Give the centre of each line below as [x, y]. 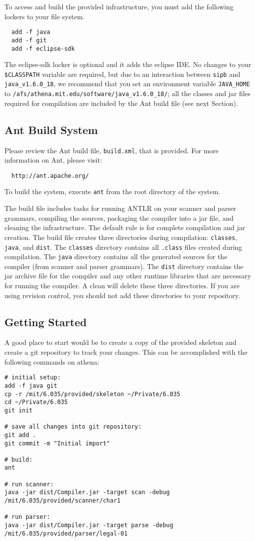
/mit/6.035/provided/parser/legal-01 [66, 533]
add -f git [29, 40]
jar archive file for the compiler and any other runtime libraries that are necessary [128, 276]
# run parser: [28, 517]
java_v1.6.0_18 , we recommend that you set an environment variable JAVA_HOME [127, 84]
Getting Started [46, 321]
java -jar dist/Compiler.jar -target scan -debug [87, 492]
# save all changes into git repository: [73, 427]
